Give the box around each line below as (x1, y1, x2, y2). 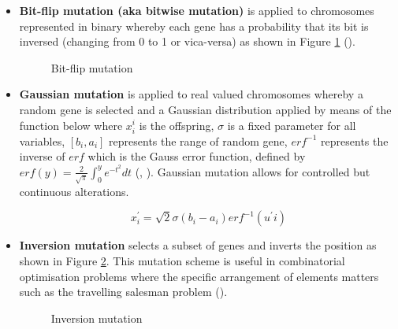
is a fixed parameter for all (227, 116, 356, 133)
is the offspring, (139, 116, 214, 133)
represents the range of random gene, (109, 132, 288, 149)
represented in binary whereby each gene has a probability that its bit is (19, 17, 369, 34)
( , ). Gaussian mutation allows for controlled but (135, 163, 370, 179)
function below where (19, 116, 123, 133)
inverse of (19, 148, 65, 164)
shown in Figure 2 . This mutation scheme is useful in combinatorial (19, 253, 345, 269)
